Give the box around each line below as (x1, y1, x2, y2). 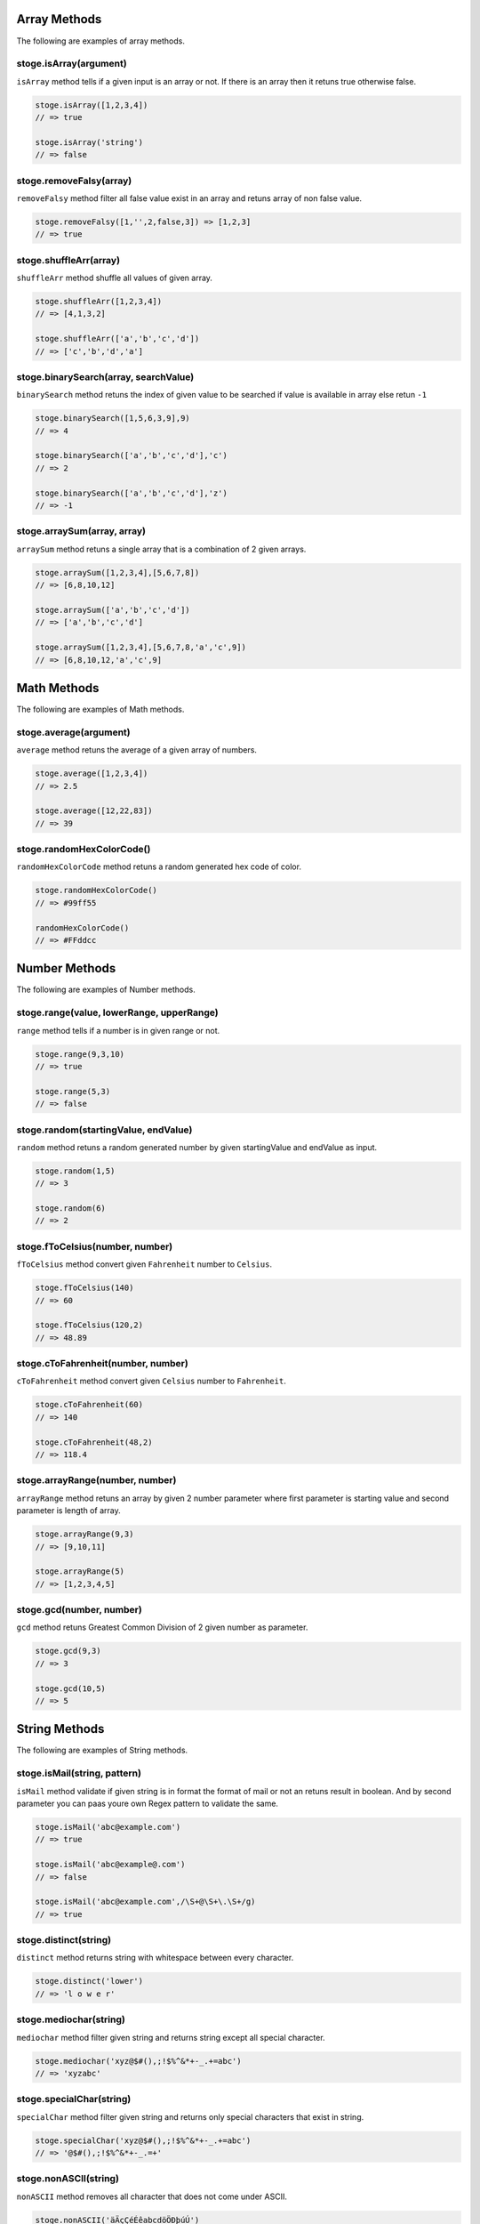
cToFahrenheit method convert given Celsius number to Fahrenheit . (16, 1375, 286, 1387)
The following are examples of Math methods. (16, 704, 185, 714)
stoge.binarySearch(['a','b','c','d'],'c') (35, 450, 228, 461)
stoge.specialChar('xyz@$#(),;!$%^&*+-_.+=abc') (35, 2135, 252, 2146)
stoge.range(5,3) (35, 1086, 111, 1096)
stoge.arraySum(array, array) (16, 525, 147, 537)
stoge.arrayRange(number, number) (16, 1474, 177, 1487)
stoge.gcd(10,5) (35, 1683, 107, 1694)
